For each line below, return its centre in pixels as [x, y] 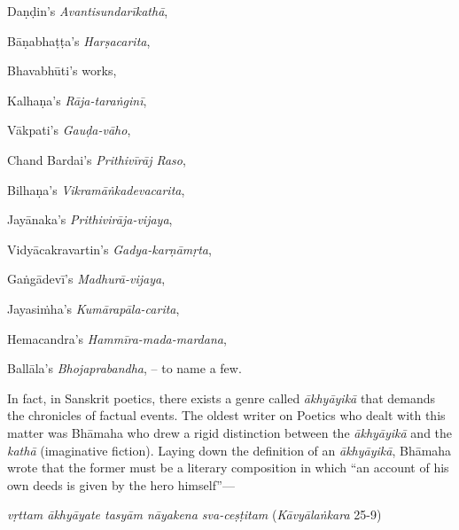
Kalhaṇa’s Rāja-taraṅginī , [77, 100]
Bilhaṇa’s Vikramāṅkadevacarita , [96, 189]
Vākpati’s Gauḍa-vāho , [69, 130]
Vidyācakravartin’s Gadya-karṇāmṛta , [109, 249]
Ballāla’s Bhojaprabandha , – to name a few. [124, 368]
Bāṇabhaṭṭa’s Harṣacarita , [79, 40]
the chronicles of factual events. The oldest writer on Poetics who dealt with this [226, 415]
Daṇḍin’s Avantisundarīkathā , [88, 11]
